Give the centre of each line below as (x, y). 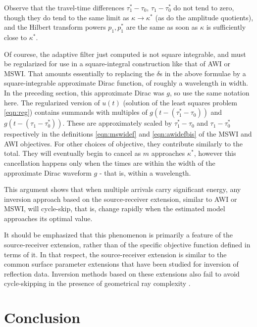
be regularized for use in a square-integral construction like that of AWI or (117, 64)
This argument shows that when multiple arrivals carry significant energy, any (123, 189)
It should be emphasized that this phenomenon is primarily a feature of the (119, 235)
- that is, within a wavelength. (145, 172)
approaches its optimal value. (48, 218)
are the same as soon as (162, 27)
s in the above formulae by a (203, 73)
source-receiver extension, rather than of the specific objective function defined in (127, 245)
